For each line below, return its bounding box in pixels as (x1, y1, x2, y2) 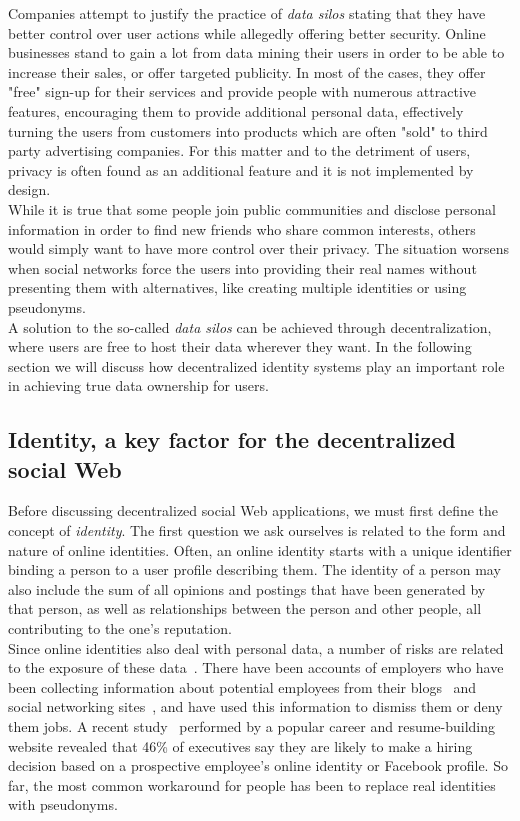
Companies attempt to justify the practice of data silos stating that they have (8, 3, 486, 23)
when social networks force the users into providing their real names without (8, 257, 477, 278)
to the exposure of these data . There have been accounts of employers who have (8, 657, 504, 678)
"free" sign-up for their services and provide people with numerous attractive (8, 81, 477, 102)
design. (8, 179, 51, 200)
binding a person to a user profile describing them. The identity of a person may (8, 559, 501, 580)
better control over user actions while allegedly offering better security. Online (8, 22, 486, 43)
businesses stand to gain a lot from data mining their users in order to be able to (8, 42, 505, 63)
